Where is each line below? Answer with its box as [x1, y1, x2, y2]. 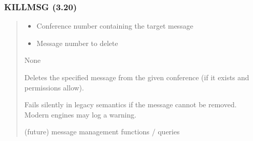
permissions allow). [24, 82, 84, 92]
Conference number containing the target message [36, 20, 194, 31]
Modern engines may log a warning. [24, 109, 137, 120]
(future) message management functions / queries [24, 126, 180, 137]
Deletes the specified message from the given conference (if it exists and [24, 72, 249, 82]
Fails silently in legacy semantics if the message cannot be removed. [24, 99, 237, 110]
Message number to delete [36, 37, 118, 48]
